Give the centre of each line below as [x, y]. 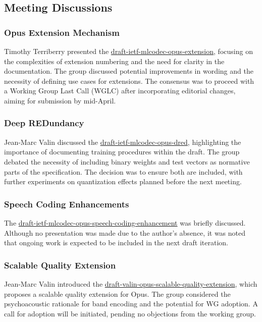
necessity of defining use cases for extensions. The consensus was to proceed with [129, 80]
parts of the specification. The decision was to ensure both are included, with [123, 171]
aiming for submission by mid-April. [60, 100]
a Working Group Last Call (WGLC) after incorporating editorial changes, [120, 91]
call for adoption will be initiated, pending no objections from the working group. [130, 313]
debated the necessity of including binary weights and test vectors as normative [127, 161]
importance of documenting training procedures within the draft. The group [122, 152]
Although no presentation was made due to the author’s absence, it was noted [125, 232]
